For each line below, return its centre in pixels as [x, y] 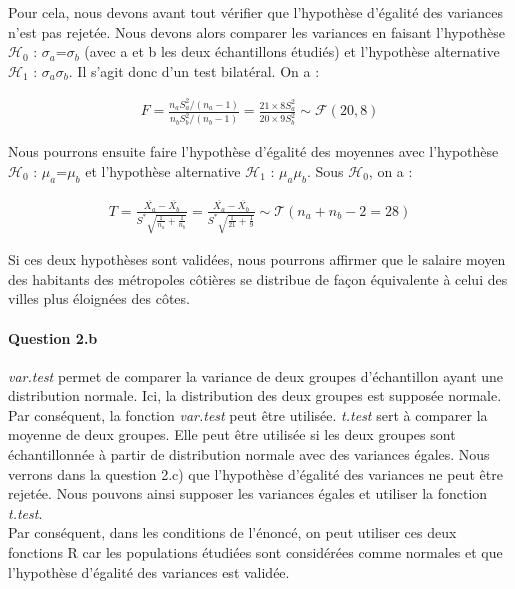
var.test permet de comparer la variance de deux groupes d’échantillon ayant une [256, 375]
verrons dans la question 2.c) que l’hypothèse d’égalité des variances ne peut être [255, 473]
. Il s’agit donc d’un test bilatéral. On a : [194, 70]
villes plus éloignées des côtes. [99, 298]
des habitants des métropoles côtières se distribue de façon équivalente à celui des [258, 278]
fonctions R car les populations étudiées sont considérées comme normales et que [255, 552]
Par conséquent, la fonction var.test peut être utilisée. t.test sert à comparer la [248, 414]
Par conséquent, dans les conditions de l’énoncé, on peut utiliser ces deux [232, 532]
